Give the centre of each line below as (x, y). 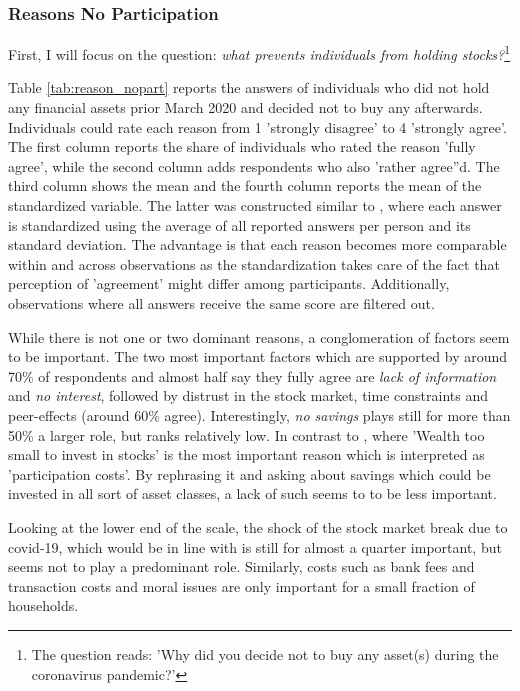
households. (43, 605)
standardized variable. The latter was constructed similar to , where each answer (255, 205)
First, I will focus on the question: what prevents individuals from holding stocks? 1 (259, 52)
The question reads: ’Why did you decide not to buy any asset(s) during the (265, 653)
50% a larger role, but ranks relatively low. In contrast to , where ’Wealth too (246, 434)
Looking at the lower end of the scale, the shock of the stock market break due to (258, 526)
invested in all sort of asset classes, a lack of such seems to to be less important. (252, 493)
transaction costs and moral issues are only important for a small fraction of (241, 585)
